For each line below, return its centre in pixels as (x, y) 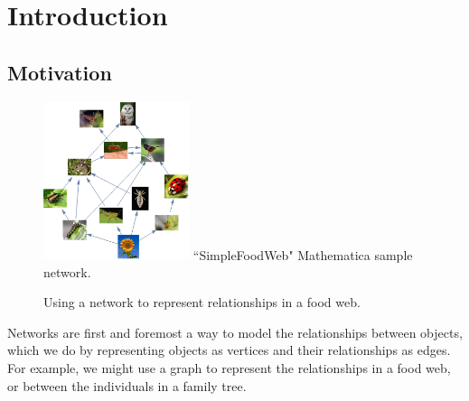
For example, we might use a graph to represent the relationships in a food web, (229, 368)
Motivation (60, 72)
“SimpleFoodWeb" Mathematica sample (303, 254)
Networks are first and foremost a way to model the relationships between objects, (235, 332)
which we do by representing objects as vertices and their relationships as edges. (229, 350)
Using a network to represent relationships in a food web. (202, 302)
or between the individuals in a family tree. (127, 385)
